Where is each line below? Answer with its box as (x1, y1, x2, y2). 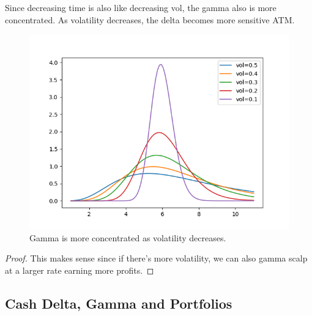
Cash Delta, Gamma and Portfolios (5, 293, 232, 312)
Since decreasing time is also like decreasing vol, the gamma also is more (5, 1, 277, 13)
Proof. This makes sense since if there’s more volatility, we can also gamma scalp (5, 252, 308, 265)
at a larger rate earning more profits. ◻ (5, 263, 154, 276)
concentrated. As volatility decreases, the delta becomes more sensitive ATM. (5, 13, 295, 26)
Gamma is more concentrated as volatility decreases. (29, 231, 226, 244)
